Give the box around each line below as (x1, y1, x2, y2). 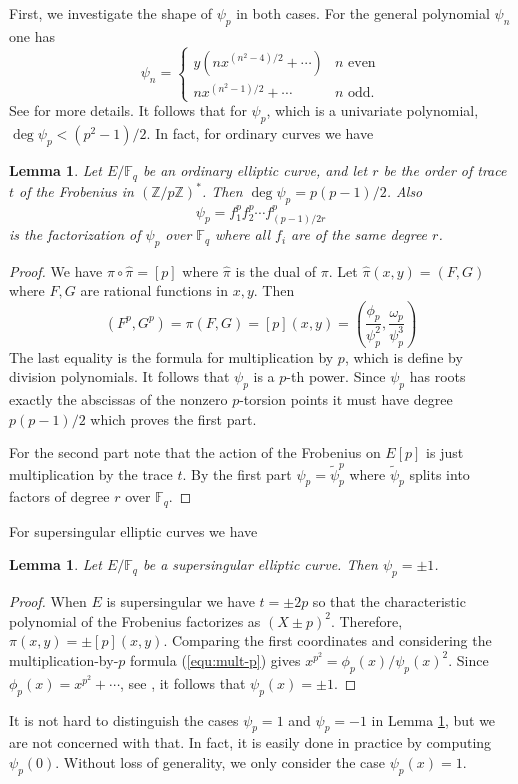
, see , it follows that (120, 672, 246, 693)
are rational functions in (80, 280, 228, 301)
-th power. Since (286, 366, 386, 387)
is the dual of (235, 260, 317, 281)
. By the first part (182, 463, 292, 484)
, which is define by (344, 346, 463, 367)
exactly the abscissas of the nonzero (9, 389, 228, 409)
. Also (386, 181, 423, 201)
